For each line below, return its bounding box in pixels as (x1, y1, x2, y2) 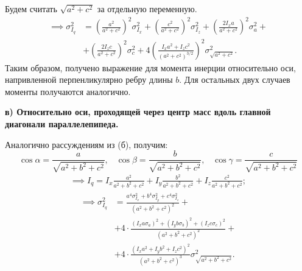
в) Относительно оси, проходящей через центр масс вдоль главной (5, 105, 271, 118)
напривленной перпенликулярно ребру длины (5, 73, 173, 86)
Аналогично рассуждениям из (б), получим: (5, 138, 168, 150)
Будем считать (5, 2, 57, 15)
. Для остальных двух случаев (179, 73, 290, 86)
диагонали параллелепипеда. (5, 118, 119, 130)
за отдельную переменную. (97, 2, 197, 15)
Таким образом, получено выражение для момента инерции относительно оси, (5, 61, 296, 74)
